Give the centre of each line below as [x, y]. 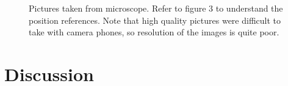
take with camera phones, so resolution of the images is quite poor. [154, 32]
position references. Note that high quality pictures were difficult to [155, 20]
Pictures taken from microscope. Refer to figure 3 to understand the [156, 8]
